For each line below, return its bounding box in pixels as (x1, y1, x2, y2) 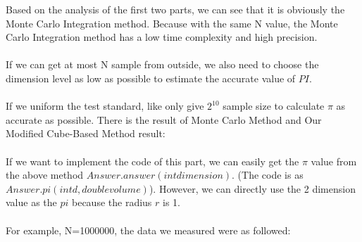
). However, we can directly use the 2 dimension (149, 181, 356, 196)
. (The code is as (232, 167, 304, 182)
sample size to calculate (223, 98, 325, 113)
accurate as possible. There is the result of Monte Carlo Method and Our (6, 112, 322, 127)
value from (311, 153, 357, 168)
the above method (6, 167, 84, 182)
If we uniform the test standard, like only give (6, 98, 204, 113)
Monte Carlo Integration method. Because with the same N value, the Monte (6, 15, 338, 30)
